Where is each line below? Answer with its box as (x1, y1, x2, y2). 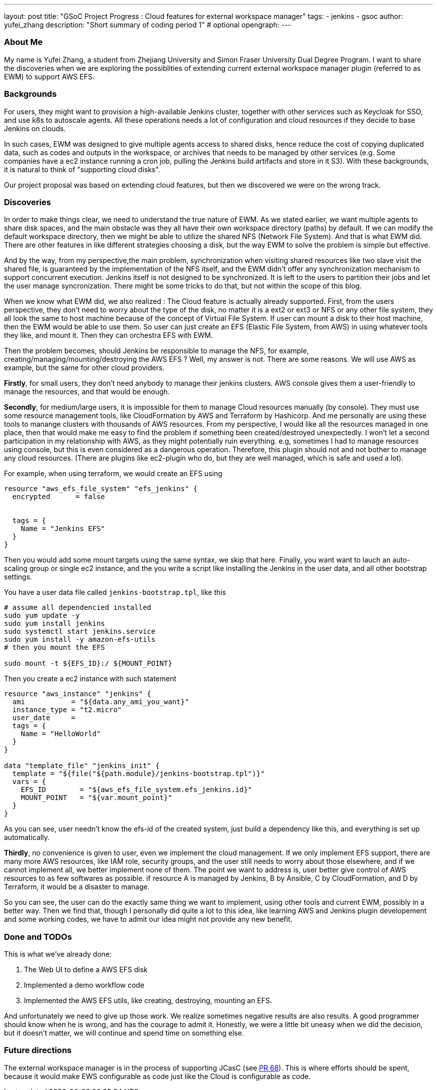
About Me (4, 37, 43, 47)
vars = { (12, 778, 46, 786)
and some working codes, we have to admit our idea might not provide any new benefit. (4, 915, 293, 924)
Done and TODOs (4, 931, 72, 942)
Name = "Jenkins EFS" (20, 525, 105, 533)
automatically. (4, 833, 50, 842)
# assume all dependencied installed (4, 603, 152, 612)
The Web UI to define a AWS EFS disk (24, 965, 148, 974)
